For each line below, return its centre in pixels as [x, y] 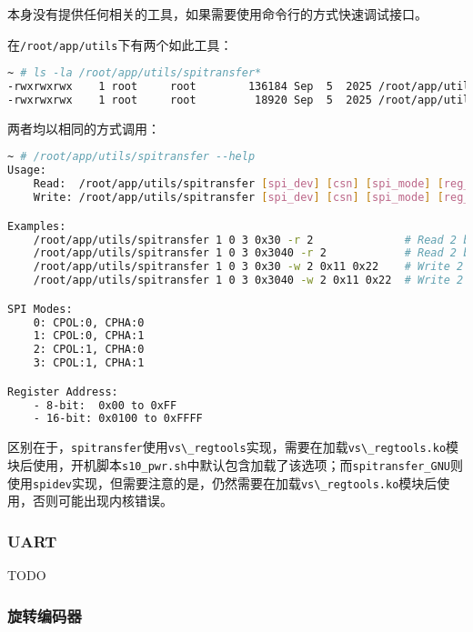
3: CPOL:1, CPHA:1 [89, 363]
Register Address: [63, 391]
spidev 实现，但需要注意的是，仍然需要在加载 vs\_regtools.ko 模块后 [235, 482]
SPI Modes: [40, 309]
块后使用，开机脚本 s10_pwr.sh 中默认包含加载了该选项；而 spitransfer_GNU [229, 464]
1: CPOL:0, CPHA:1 [89, 336]
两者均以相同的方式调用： [84, 128]
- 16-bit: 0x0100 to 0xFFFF [118, 419]
